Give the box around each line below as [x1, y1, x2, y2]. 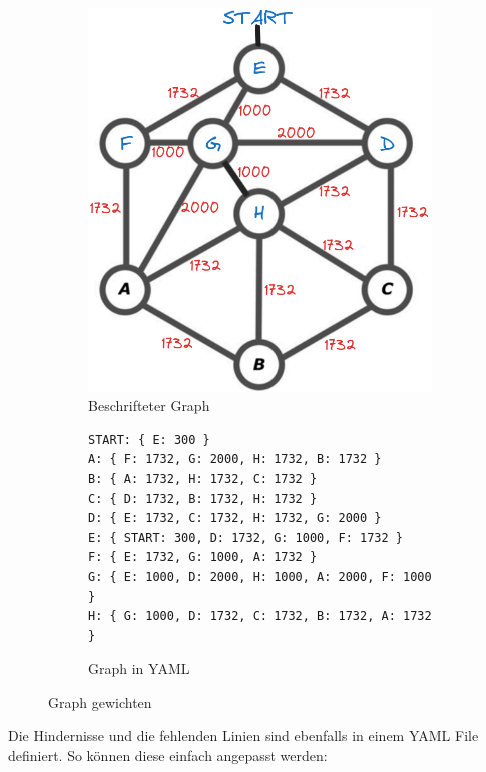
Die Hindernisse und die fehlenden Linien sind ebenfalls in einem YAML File [8, 725, 479, 746]
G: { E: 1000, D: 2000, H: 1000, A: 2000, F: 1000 [88, 569, 432, 584]
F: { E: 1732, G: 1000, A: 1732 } [88, 550, 318, 565]
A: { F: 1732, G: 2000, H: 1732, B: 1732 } [88, 452, 382, 467]
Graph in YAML [88, 658, 190, 679]
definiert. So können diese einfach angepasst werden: [8, 745, 328, 766]
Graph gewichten [48, 691, 152, 712]
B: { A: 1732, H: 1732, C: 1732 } [88, 471, 318, 486]
